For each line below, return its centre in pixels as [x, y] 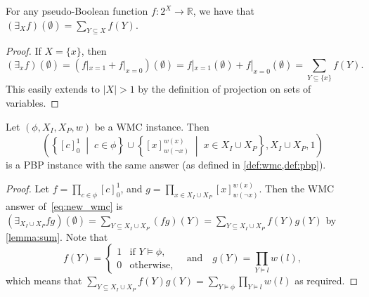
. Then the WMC [297, 189]
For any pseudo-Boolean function [77, 11]
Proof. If [24, 51]
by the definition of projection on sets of [225, 89]
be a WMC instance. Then [152, 126]
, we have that [224, 11]
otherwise [150, 265]
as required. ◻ [326, 280]
